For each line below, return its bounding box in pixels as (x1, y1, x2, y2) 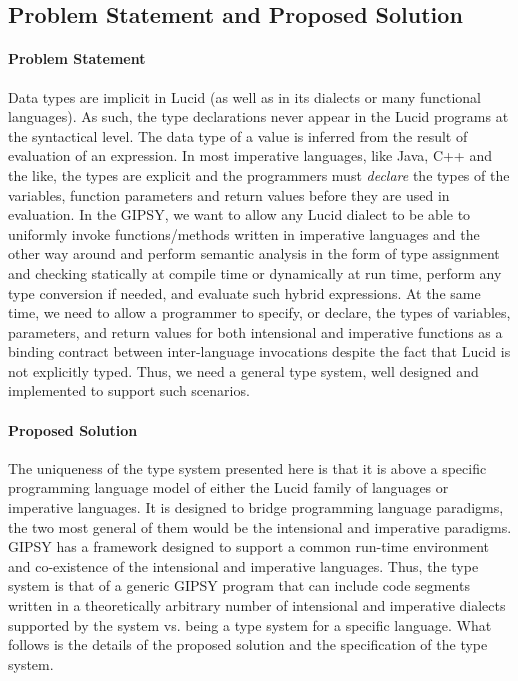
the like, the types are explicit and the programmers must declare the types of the (8, 164, 510, 185)
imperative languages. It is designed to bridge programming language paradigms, (8, 497, 504, 518)
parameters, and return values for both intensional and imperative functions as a (8, 321, 503, 342)
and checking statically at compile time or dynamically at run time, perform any (8, 262, 502, 283)
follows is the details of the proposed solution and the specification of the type (8, 634, 488, 655)
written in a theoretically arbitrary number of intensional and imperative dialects (8, 595, 506, 616)
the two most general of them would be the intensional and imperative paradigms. (8, 516, 512, 537)
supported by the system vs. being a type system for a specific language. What (8, 614, 492, 635)
